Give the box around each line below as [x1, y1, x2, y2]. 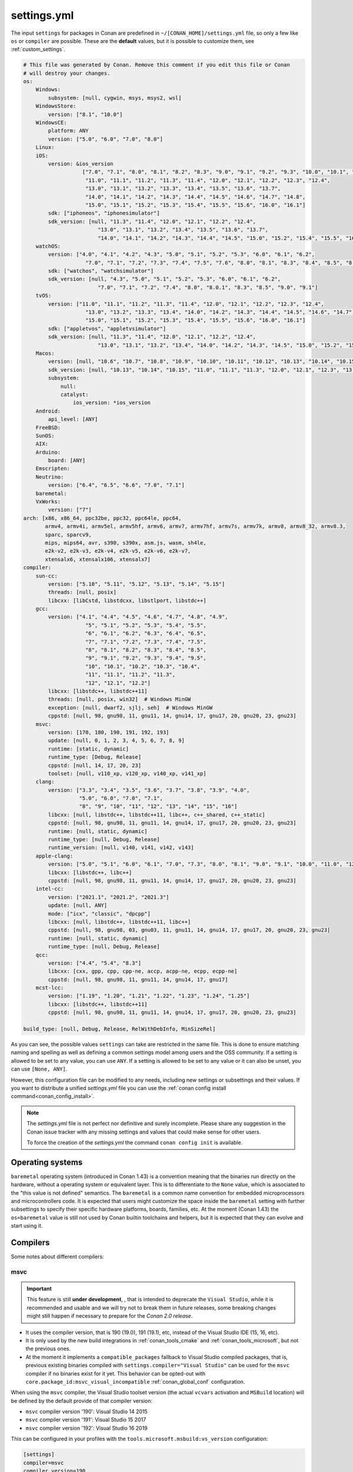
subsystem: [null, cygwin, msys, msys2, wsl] [48, 94, 182, 101]
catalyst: [60, 391, 89, 397]
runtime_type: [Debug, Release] [48, 754, 141, 761]
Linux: [35, 144, 55, 151]
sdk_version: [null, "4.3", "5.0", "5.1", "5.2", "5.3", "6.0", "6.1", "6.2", [48, 276, 281, 283]
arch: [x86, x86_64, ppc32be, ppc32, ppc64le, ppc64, [23, 515, 182, 521]
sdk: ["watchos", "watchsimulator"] [48, 268, 154, 274]
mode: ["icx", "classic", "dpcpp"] [48, 910, 151, 917]
